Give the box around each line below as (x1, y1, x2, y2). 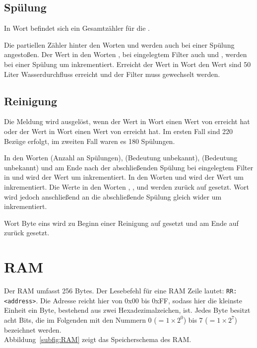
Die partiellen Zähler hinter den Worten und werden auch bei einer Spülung (4, 39, 235, 50)
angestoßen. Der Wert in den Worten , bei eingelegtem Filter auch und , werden (4, 49, 247, 60)
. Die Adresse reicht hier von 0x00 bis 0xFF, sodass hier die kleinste (36, 295, 242, 305)
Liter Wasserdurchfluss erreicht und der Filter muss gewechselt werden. (4, 69, 220, 79)
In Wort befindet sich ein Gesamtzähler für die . (4, 23, 150, 33)
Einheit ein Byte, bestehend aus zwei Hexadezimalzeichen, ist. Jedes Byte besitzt (4, 305, 251, 315)
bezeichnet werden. (4, 324, 62, 335)
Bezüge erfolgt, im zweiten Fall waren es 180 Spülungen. (4, 136, 175, 146)
